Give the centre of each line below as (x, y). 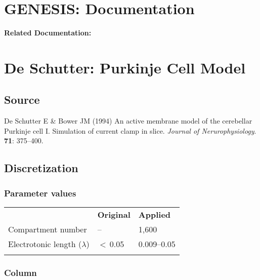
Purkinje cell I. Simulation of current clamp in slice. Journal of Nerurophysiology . (130, 130)
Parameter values (40, 193)
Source (22, 99)
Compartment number (48, 229)
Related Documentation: (48, 33)
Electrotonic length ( (45, 244)
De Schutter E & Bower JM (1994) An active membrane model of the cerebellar (128, 121)
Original (114, 215)
